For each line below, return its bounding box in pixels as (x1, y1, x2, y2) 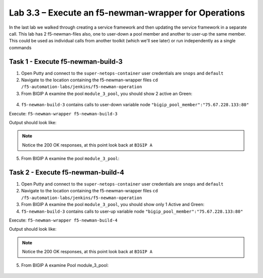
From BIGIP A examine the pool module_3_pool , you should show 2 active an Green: (21, 91, 192, 96)
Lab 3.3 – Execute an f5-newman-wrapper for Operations (9, 7, 245, 18)
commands (9, 44, 32, 51)
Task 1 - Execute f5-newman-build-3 (9, 57, 123, 66)
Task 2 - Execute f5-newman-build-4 (9, 168, 124, 176)
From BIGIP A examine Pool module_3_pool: (21, 262, 109, 268)
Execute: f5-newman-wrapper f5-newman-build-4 (9, 217, 118, 223)
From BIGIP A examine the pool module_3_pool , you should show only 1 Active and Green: (21, 202, 205, 207)
